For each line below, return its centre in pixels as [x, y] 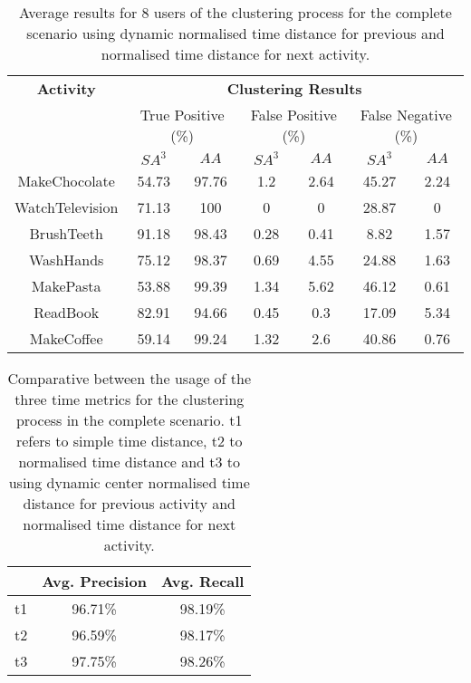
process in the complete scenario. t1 [129, 420]
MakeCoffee [66, 338]
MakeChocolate [66, 181]
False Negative [406, 115]
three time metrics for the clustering [130, 399]
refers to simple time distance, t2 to [129, 441]
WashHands [66, 260]
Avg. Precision [94, 581]
